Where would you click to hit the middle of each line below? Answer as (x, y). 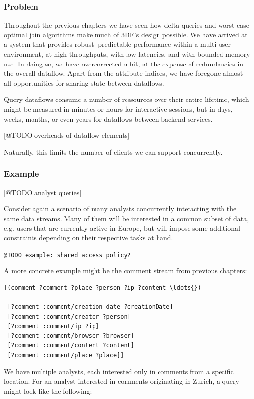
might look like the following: (48, 390)
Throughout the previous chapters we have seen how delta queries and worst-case (127, 25)
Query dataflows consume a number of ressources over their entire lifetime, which (127, 99)
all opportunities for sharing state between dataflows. (84, 83)
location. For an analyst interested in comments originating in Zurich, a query (122, 381)
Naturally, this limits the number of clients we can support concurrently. (113, 151)
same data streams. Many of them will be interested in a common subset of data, (127, 218)
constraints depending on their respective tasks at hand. (89, 237)
